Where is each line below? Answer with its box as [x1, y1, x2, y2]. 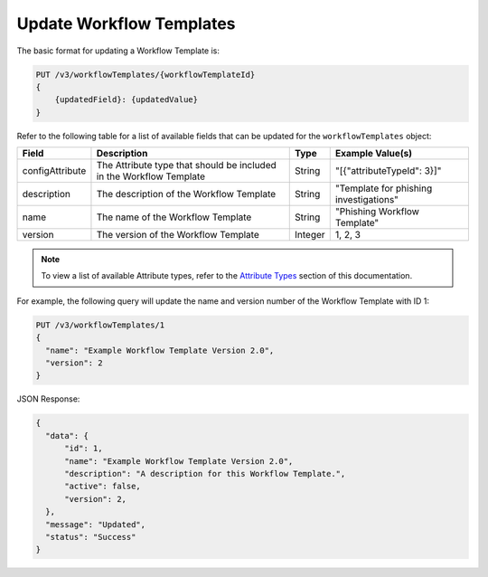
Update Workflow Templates [16, 14, 236, 33]
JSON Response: [16, 393, 80, 404]
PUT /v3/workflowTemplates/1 [35, 319, 165, 330]
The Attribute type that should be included [96, 159, 277, 172]
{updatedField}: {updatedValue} [54, 95, 199, 105]
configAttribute [22, 165, 87, 177]
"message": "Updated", [45, 519, 146, 529]
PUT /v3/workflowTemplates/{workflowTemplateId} [35, 69, 256, 80]
